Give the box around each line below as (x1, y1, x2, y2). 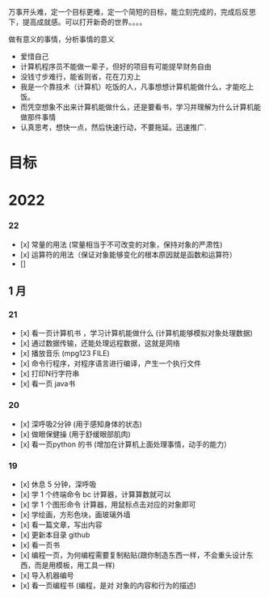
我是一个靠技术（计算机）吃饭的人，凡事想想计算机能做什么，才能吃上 (19, 82, 254, 91)
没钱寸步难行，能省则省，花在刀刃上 (19, 72, 141, 81)
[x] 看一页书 (19, 540, 61, 549)
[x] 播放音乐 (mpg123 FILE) (19, 349, 111, 358)
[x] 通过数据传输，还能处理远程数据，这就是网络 (19, 338, 180, 348)
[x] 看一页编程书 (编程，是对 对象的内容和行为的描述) (19, 580, 196, 590)
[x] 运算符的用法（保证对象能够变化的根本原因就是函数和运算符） (19, 249, 237, 259)
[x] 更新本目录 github (19, 529, 90, 540)
